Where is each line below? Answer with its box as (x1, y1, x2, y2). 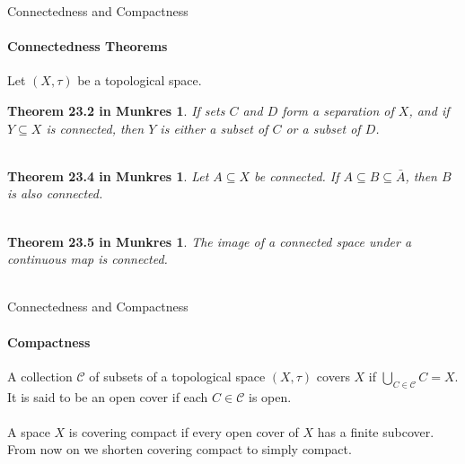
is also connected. (7, 184, 103, 203)
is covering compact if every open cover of (68, 422, 299, 441)
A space (7, 422, 50, 441)
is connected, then (46, 118, 145, 137)
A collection (7, 366, 73, 385)
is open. (249, 387, 292, 406)
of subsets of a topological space (89, 366, 266, 385)
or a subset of (285, 118, 361, 137)
